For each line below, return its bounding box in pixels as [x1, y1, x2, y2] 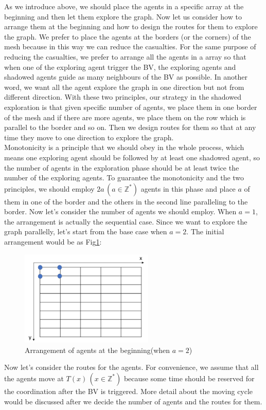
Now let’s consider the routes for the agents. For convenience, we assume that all [4, 362, 259, 372]
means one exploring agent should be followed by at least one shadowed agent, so [4, 152, 260, 162]
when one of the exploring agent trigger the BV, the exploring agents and [4, 61, 236, 72]
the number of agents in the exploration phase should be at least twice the [4, 162, 239, 173]
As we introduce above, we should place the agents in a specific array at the [4, 1, 244, 11]
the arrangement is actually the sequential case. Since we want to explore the [4, 216, 247, 227]
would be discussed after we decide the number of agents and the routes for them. [4, 396, 262, 406]
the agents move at [4, 372, 64, 383]
